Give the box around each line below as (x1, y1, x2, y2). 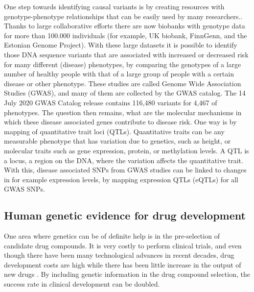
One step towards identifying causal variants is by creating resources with (4, 1, 225, 11)
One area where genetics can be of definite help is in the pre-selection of (4, 231, 220, 241)
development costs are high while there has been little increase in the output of (4, 259, 241, 269)
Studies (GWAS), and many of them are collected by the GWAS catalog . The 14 (4, 88, 246, 98)
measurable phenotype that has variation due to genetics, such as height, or (4, 136, 231, 146)
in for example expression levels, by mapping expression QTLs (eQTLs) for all (4, 174, 239, 184)
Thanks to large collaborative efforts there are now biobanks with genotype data (4, 21, 245, 31)
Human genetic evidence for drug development (4, 208, 246, 223)
